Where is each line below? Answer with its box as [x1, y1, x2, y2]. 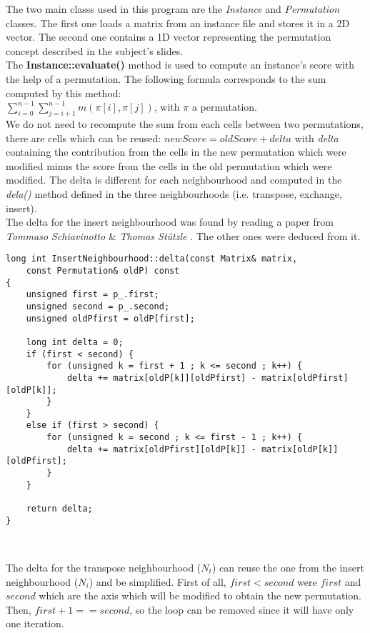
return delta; [26, 504, 93, 514]
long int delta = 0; [26, 337, 124, 347]
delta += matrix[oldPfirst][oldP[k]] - [66, 444, 256, 454]
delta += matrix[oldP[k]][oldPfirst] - [66, 372, 256, 383]
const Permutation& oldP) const [26, 265, 180, 276]
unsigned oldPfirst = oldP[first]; [26, 313, 195, 324]
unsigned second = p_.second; [26, 301, 170, 311]
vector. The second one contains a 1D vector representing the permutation [6, 29, 331, 44]
